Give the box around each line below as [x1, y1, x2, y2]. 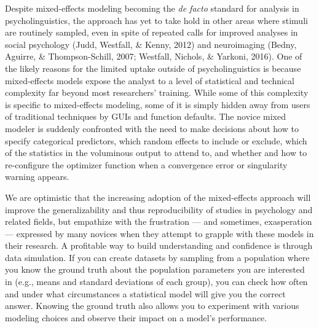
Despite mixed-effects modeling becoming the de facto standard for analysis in [5, 2, 299, 14]
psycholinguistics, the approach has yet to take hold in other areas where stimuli [5, 14, 308, 26]
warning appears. [5, 170, 69, 183]
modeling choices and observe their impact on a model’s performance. [5, 311, 267, 324]
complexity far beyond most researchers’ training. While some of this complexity [5, 86, 309, 99]
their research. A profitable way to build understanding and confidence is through [5, 239, 313, 252]
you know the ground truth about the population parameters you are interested [5, 263, 305, 276]
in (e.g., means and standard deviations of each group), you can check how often [5, 275, 308, 288]
